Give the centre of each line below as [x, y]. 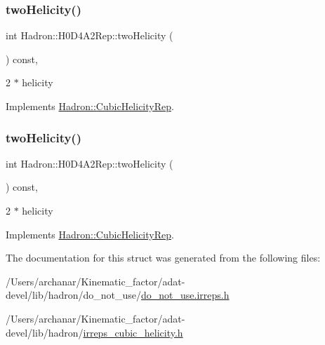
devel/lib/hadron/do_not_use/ [74, 295]
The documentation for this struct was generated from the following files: [163, 258]
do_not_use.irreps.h [185, 295]
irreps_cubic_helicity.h [133, 332]
